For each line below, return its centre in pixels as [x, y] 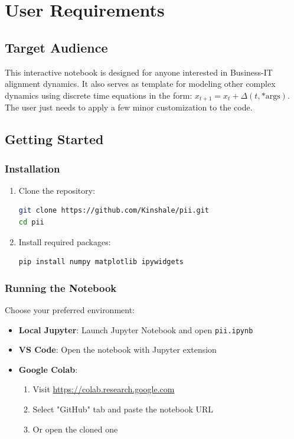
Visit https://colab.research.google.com [104, 389]
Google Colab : [48, 369]
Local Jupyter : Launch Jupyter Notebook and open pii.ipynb [136, 329]
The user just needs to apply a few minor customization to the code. [129, 107]
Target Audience [56, 47]
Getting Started [54, 139]
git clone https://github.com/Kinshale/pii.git [114, 211]
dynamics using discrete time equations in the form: [99, 95]
